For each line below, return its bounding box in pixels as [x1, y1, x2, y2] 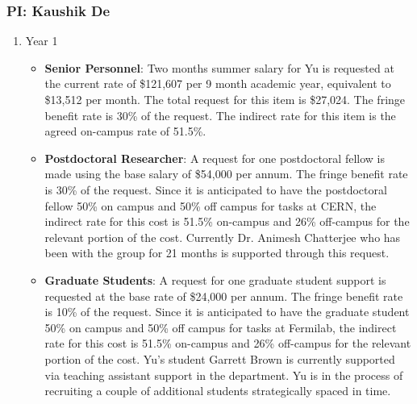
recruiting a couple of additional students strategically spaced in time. [44, 382, 391, 399]
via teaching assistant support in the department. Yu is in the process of [44, 366, 403, 383]
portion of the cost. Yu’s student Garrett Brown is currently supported [44, 350, 395, 367]
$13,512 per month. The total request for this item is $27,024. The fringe [44, 91, 406, 107]
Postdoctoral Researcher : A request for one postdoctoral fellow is [44, 149, 385, 166]
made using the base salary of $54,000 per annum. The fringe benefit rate [44, 165, 408, 182]
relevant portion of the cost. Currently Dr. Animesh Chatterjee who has [44, 228, 401, 245]
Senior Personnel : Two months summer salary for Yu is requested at [44, 59, 394, 76]
